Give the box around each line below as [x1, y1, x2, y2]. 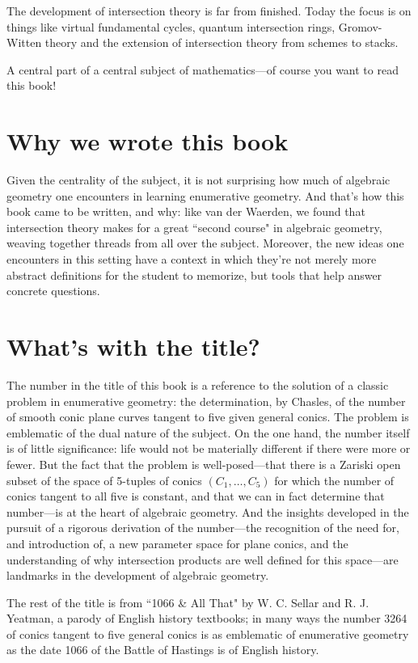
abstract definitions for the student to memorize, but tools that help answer [6, 266, 382, 283]
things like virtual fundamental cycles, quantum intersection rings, [6, 18, 336, 35]
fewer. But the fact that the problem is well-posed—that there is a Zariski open [6, 455, 401, 472]
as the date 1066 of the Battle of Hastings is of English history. [6, 641, 319, 658]
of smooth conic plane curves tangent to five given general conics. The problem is [6, 408, 409, 425]
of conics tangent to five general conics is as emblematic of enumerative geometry [6, 625, 409, 642]
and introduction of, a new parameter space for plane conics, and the [6, 534, 348, 551]
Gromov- [338, 18, 382, 35]
